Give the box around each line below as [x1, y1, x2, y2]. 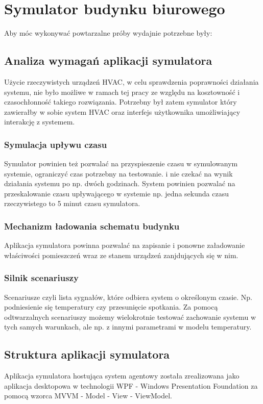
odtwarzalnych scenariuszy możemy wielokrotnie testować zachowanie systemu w [4, 311, 256, 322]
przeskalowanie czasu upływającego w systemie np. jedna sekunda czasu [4, 188, 229, 198]
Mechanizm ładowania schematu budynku [4, 220, 180, 232]
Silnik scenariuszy [4, 271, 79, 284]
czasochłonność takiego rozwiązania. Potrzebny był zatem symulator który [4, 96, 237, 107]
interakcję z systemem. [4, 116, 75, 127]
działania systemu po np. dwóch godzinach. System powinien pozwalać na [4, 178, 235, 189]
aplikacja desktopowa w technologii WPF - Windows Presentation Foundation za [4, 380, 258, 391]
